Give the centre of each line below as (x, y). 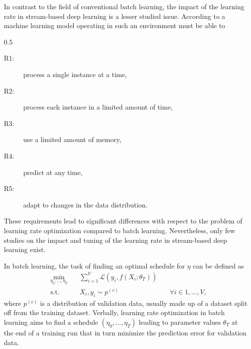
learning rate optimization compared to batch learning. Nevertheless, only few (120, 230)
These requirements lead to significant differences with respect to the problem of (123, 221)
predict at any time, (53, 172)
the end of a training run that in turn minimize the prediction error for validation (125, 333)
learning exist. (25, 249)
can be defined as (218, 265)
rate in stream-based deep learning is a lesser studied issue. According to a (115, 16)
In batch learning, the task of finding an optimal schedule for (94, 265)
